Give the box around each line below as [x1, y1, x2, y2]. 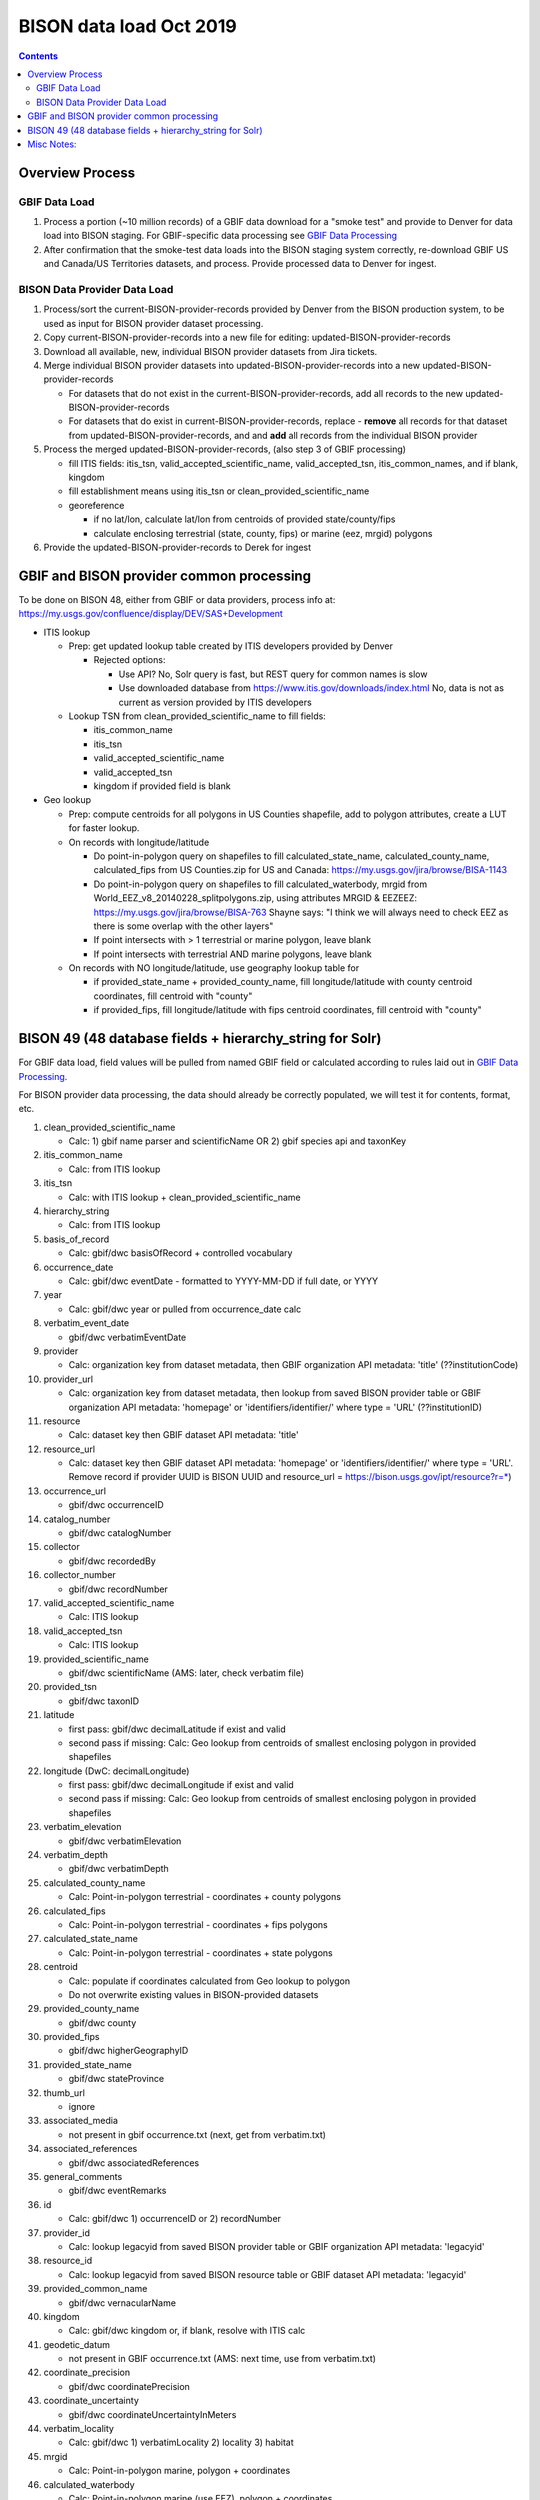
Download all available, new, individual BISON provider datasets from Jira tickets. [43, 345, 378, 357]
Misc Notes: [27, 138, 77, 150]
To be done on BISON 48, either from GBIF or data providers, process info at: [18, 593, 336, 605]
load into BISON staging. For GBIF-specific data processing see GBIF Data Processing [43, 230, 398, 242]
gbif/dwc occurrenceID [68, 1499, 164, 1511]
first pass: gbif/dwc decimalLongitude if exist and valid [68, 1779, 294, 1791]
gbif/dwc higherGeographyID [68, 2045, 189, 2057]
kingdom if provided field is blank [93, 780, 231, 792]
